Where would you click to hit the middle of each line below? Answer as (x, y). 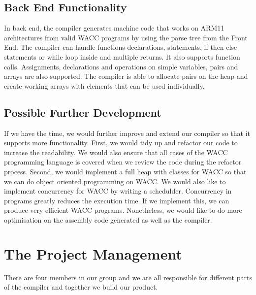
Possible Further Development (83, 112)
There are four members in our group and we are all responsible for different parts (128, 277)
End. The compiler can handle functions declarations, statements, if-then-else (121, 47)
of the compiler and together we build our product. (81, 287)
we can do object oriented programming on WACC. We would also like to (115, 181)
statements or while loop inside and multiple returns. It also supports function (122, 56)
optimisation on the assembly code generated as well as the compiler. (108, 219)
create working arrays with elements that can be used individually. (104, 85)
